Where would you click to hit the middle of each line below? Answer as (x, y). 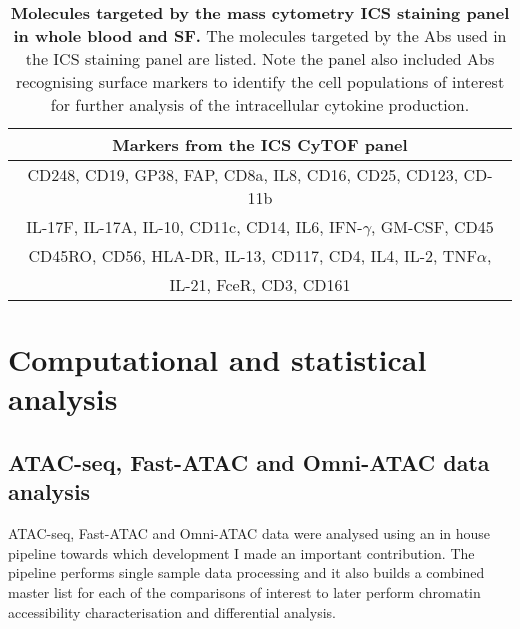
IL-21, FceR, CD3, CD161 (260, 284)
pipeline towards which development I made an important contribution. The (241, 552)
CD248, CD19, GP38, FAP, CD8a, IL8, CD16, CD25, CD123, (243, 174)
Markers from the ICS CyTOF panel (260, 144)
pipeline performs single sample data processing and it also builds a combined (246, 572)
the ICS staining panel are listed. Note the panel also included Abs (260, 58)
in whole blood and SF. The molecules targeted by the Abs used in (260, 35)
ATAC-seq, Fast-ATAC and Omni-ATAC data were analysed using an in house (249, 533)
